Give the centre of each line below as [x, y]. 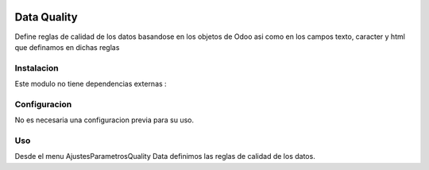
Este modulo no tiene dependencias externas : [91, 84]
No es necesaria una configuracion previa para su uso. [104, 120]
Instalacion [37, 68]
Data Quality [46, 17]
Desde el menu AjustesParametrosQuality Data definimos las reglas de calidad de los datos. [165, 156]
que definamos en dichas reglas [67, 47]
